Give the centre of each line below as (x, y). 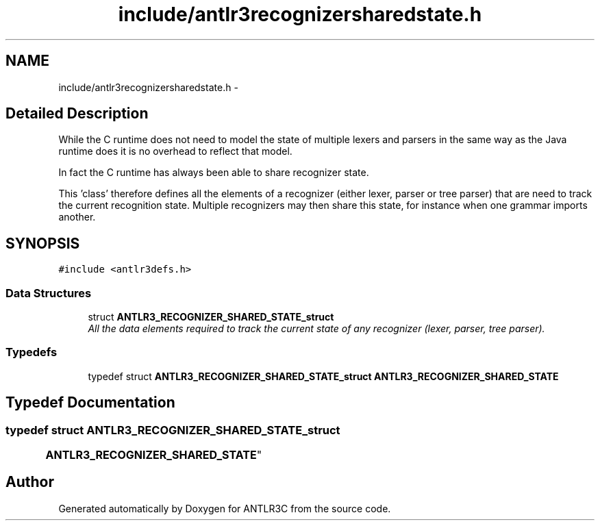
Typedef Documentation (90, 403)
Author (30, 482)
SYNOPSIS (43, 243)
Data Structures (49, 293)
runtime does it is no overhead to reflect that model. (175, 151)
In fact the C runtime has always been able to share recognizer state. (214, 173)
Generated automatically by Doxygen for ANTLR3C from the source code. (225, 508)
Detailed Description (77, 114)
